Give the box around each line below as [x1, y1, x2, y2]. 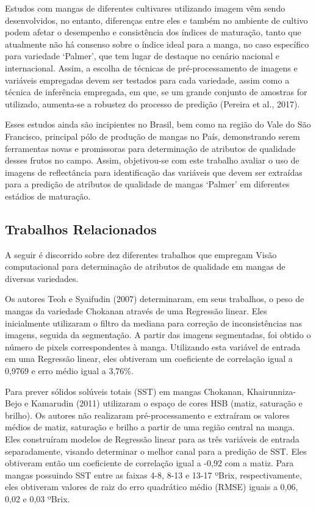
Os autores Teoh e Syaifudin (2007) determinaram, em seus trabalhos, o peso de [5, 292, 304, 305]
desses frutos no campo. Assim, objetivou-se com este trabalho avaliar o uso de [5, 154, 300, 167]
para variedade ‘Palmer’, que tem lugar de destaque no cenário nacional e [5, 49, 280, 62]
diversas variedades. [5, 272, 79, 284]
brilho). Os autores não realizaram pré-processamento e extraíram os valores [5, 408, 290, 421]
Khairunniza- [246, 384, 296, 397]
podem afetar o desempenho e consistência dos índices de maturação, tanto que [5, 26, 301, 38]
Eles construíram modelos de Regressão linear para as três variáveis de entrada [5, 433, 300, 446]
